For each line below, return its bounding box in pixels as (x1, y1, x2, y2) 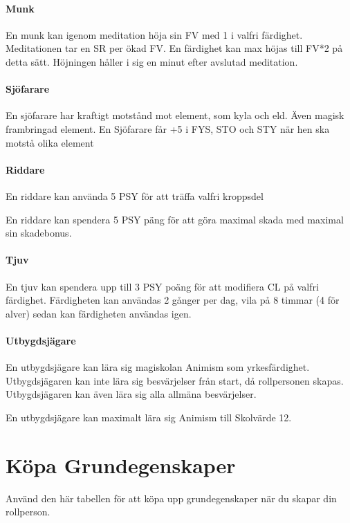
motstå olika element (6, 135, 94, 149)
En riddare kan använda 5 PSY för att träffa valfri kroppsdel (6, 188, 264, 203)
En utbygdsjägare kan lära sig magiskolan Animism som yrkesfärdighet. (6, 360, 310, 374)
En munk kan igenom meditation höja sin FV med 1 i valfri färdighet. (6, 27, 303, 42)
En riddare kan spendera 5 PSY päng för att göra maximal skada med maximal (6, 212, 344, 226)
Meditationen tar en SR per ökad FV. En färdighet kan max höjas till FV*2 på (6, 41, 343, 55)
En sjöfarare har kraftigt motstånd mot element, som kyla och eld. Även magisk (6, 108, 344, 122)
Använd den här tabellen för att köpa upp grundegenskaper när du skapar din (6, 490, 337, 505)
